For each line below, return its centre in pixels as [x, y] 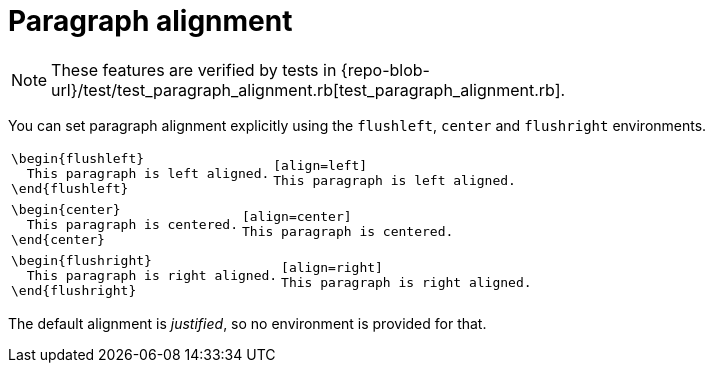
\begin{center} [66, 209]
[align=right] [332, 268]
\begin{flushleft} [78, 158]
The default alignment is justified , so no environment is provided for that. [247, 323]
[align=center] [296, 217]
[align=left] [320, 166]
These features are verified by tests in [194, 69]
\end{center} [58, 239]
